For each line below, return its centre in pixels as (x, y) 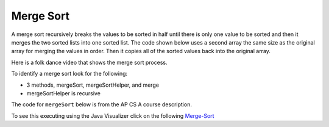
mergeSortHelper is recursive (63, 93)
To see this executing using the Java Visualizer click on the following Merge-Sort (113, 115)
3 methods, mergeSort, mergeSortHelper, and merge (93, 85)
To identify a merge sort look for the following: (69, 74)
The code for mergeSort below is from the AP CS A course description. (101, 104)
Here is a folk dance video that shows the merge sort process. (89, 62)
